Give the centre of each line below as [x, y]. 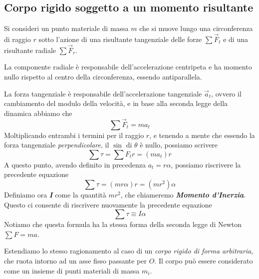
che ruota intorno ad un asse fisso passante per [76, 260]
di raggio [17, 39]
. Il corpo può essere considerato [204, 260]
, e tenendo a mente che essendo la [202, 135]
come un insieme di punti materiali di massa [72, 270]
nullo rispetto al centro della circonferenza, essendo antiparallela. [103, 77]
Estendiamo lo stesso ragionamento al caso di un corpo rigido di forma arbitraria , [129, 251]
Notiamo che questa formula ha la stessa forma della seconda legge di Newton [123, 224]
